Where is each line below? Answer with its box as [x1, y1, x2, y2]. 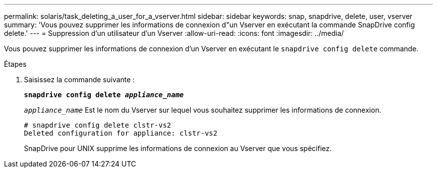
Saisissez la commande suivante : [24, 75, 135, 84]
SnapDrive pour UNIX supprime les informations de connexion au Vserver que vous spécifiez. [24, 144, 332, 153]
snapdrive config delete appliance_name [24, 91, 184, 99]
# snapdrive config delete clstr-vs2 [24, 121, 172, 129]
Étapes [4, 60, 27, 68]
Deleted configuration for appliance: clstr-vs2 [24, 129, 218, 137]
